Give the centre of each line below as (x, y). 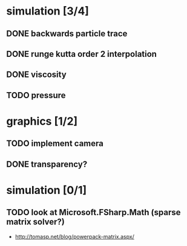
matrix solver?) (36, 222)
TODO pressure (36, 95)
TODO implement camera (55, 144)
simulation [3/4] (48, 11)
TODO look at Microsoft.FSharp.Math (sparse (93, 212)
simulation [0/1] (47, 190)
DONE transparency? (47, 164)
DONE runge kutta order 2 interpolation (82, 54)
